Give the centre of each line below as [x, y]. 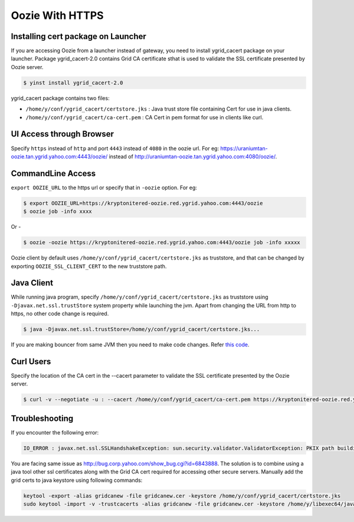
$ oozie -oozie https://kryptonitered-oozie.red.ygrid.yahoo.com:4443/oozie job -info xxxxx [162, 243]
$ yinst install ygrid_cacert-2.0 [73, 82]
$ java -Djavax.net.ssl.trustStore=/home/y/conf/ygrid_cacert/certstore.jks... [142, 329]
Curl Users [31, 361]
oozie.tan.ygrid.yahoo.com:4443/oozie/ [59, 156]
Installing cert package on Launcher [79, 36]
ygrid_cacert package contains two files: [60, 98]
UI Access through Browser [63, 134]
